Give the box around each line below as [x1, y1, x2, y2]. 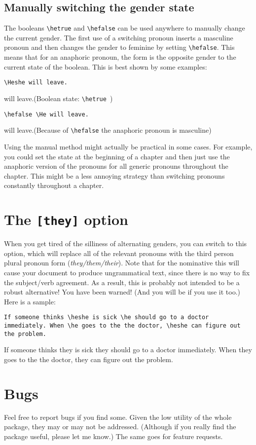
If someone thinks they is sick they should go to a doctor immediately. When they [4, 344, 252, 355]
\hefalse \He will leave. [4, 111, 89, 118]
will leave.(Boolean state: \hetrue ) [4, 93, 113, 103]
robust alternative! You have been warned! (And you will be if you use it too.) [4, 287, 241, 297]
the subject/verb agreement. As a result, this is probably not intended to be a [4, 277, 240, 287]
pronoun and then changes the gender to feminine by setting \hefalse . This [4, 42, 235, 52]
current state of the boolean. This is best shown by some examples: [4, 61, 207, 72]
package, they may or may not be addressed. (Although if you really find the [4, 421, 236, 432]
